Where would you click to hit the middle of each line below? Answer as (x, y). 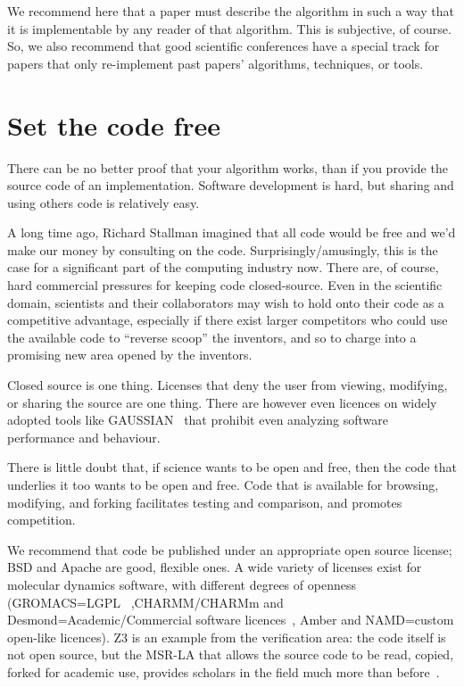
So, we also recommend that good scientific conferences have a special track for (224, 46)
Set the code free (114, 124)
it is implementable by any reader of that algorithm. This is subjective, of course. (229, 28)
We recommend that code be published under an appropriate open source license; (230, 549)
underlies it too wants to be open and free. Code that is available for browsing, (223, 484)
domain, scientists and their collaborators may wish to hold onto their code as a (226, 302)
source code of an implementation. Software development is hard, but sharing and (231, 185)
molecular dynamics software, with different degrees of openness (182, 584)
